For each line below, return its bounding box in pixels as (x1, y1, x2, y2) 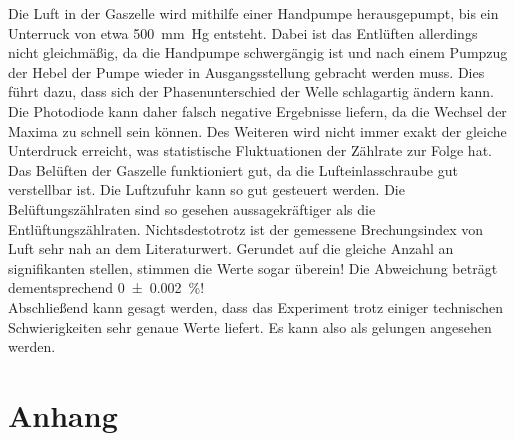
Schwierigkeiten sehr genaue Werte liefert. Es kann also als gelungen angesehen (8, 316, 492, 337)
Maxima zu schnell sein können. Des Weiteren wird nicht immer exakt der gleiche (8, 120, 507, 141)
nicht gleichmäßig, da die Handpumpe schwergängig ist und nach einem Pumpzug (8, 42, 508, 63)
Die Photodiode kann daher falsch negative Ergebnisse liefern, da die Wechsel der (8, 100, 507, 121)
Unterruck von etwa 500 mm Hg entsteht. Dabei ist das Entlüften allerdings (8, 22, 478, 43)
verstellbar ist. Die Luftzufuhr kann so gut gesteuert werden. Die (8, 179, 405, 200)
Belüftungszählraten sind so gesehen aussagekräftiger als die (8, 198, 376, 219)
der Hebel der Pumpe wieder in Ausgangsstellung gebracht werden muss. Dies (8, 61, 485, 82)
